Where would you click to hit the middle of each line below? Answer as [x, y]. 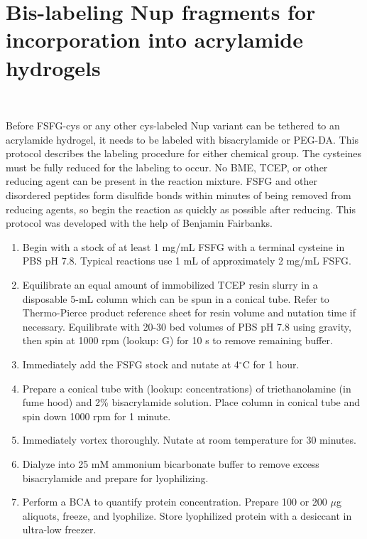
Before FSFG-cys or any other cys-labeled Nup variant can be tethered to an [173, 126]
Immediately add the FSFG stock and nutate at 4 [131, 364]
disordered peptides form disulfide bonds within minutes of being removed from [179, 195]
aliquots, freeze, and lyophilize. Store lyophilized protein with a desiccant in [187, 515]
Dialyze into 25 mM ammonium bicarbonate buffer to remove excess [171, 463]
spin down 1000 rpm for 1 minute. [97, 416]
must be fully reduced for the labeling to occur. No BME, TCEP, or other [167, 167]
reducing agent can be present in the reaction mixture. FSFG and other [162, 181]
